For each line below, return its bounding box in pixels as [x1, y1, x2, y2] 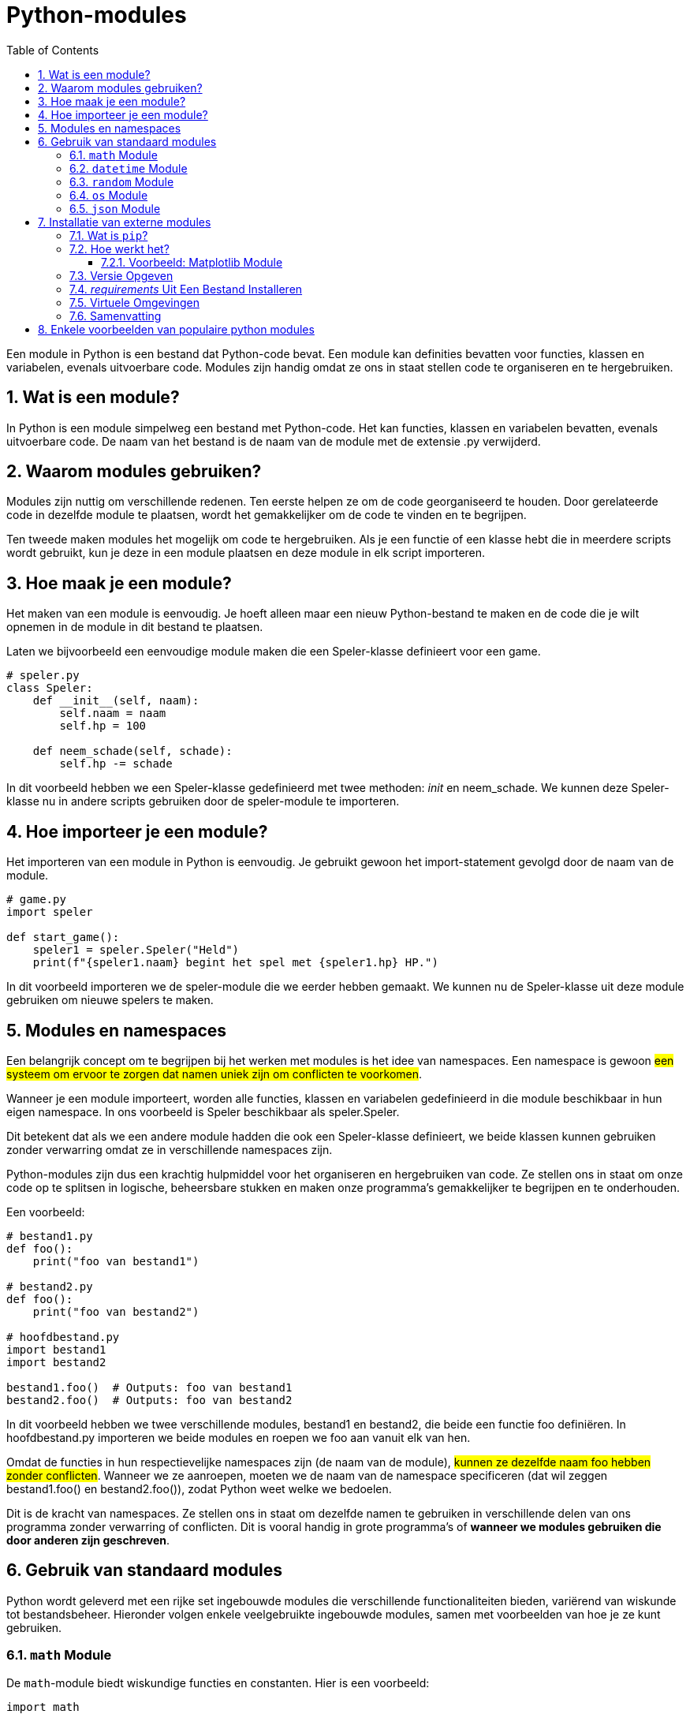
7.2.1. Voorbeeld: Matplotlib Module [101, 255, 283, 269]
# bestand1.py [6, 1229, 93, 1242]
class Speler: [6, 682, 93, 695]
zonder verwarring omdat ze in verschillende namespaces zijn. [6, 1142, 333, 1156]
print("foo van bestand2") [32, 1305, 200, 1318]
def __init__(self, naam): [32, 694, 200, 708]
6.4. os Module [69, 188, 148, 202]
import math [6, 1700, 80, 1713]
